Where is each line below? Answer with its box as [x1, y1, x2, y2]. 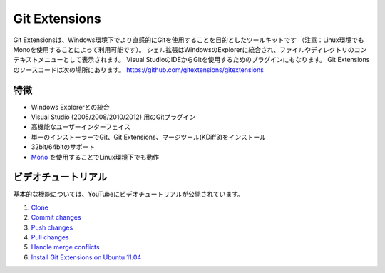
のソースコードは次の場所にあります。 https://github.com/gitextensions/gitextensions [13, 65, 264, 74]
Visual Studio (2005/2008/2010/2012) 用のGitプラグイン [31, 113, 196, 121]
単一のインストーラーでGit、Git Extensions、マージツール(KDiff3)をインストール [31, 133, 267, 141]
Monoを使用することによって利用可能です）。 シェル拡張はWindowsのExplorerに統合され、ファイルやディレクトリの [13, 45, 354, 53]
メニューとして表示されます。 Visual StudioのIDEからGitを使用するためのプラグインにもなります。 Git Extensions [38, 56, 370, 64]
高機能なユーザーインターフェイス [31, 123, 131, 131]
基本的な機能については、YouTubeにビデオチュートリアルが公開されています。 [13, 190, 244, 199]
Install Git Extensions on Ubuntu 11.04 [31, 253, 142, 262]
